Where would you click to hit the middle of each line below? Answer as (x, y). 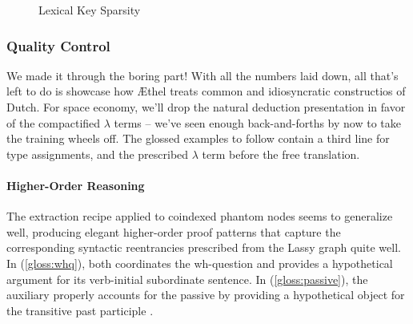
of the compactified (54, 122)
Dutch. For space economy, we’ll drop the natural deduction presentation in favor (206, 107)
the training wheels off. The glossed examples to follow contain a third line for (198, 138)
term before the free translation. (281, 154)
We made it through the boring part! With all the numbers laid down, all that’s (202, 75)
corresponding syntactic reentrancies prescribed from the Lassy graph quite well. (204, 247)
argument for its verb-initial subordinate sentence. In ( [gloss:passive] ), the (187, 279)
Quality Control (58, 45)
